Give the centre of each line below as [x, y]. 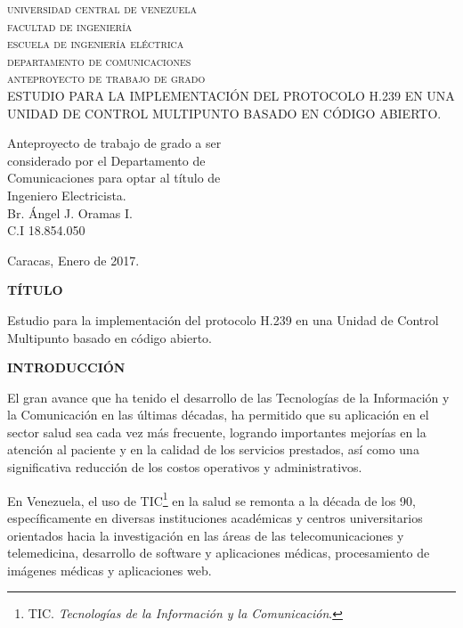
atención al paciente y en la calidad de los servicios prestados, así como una [213, 449]
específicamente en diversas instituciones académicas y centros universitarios [215, 517]
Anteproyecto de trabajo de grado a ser [114, 143]
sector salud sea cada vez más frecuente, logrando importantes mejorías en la [217, 432]
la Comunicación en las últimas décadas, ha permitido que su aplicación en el [218, 415]
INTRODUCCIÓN [66, 367]
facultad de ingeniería [70, 25]
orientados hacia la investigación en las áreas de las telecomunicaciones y [206, 535]
